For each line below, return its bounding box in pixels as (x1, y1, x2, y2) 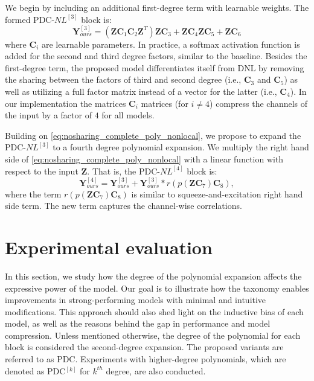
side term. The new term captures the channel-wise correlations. (5, 199, 242, 212)
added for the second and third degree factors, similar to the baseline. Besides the (5, 50, 307, 62)
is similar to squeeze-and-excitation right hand (131, 187, 303, 200)
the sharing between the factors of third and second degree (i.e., (5, 73, 242, 86)
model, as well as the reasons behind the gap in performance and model (5, 317, 271, 330)
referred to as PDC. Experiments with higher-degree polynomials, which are (5, 353, 286, 365)
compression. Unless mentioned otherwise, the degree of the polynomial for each (5, 328, 301, 341)
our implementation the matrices (5, 97, 126, 109)
